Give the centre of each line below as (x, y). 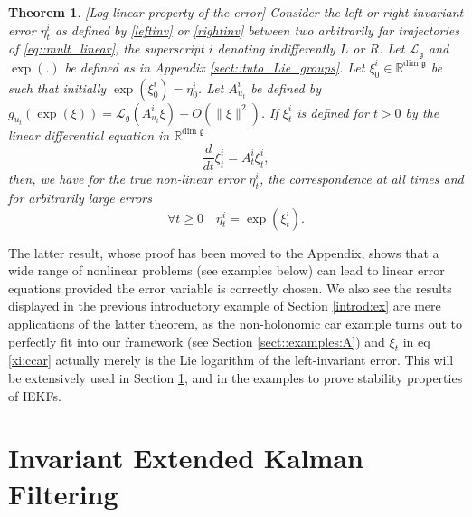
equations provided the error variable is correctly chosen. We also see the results (230, 287)
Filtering (63, 493)
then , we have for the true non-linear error (127, 179)
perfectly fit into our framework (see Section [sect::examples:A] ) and (197, 341)
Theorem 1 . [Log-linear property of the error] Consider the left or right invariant (236, 12)
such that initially (57, 87)
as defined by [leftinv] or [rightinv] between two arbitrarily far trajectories (257, 29)
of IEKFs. (35, 395)
